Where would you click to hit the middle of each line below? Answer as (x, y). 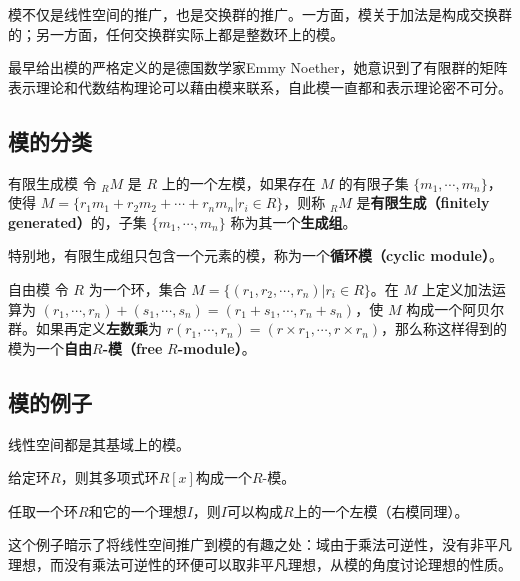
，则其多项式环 (109, 477)
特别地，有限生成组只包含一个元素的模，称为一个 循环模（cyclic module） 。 (255, 255)
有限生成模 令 (52, 182)
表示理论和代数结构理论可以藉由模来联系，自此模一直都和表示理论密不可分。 (260, 86)
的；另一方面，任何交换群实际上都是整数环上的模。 (176, 33)
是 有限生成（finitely (423, 202)
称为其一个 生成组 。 (293, 221)
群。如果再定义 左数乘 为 (85, 328)
